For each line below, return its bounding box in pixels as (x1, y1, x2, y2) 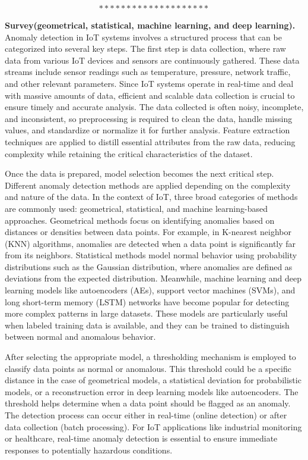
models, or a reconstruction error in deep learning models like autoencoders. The (5, 385, 299, 398)
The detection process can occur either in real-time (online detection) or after (5, 409, 287, 421)
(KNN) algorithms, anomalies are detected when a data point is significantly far (5, 237, 296, 249)
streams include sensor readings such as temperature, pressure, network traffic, (5, 65, 291, 78)
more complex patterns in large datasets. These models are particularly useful (5, 307, 288, 320)
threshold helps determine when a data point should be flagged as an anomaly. (5, 397, 291, 409)
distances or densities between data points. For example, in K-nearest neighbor (5, 226, 292, 238)
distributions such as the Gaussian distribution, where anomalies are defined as (5, 260, 293, 273)
